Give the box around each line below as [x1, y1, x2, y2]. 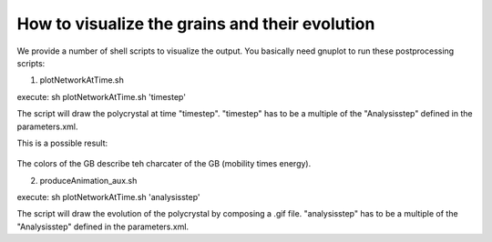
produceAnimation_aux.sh [39, 175, 138, 186]
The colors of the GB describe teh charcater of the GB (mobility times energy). [16, 158, 312, 169]
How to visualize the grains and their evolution [16, 14, 375, 34]
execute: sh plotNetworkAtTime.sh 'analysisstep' [16, 192, 200, 203]
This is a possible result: [16, 137, 108, 148]
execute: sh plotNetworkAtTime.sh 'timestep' [16, 91, 187, 102]
